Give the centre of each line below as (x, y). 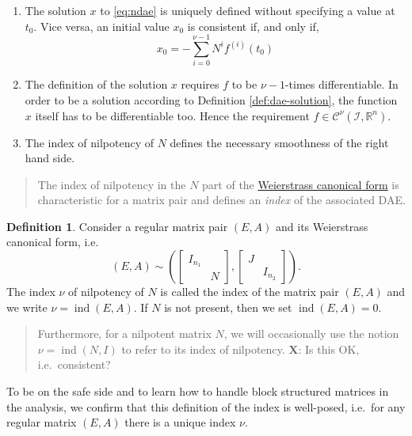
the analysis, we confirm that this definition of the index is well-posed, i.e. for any (206, 406)
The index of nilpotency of (89, 142)
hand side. (50, 158)
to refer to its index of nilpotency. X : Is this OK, (240, 349)
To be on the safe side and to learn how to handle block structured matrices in (198, 391)
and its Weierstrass (322, 226)
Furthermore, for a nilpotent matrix (124, 334)
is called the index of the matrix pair (250, 292)
